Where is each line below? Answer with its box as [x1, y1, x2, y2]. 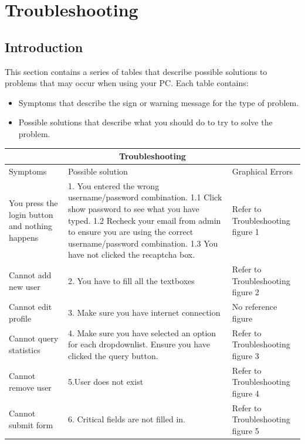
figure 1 [232, 226, 259, 238]
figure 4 [232, 387, 259, 399]
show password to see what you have [67, 202, 199, 214]
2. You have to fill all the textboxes [67, 274, 195, 286]
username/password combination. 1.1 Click [67, 191, 222, 203]
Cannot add [9, 268, 52, 281]
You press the [9, 197, 58, 209]
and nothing [9, 220, 52, 232]
